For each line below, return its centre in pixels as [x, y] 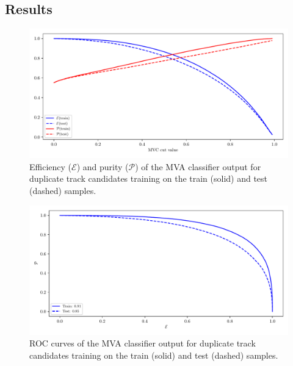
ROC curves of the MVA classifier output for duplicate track [143, 343]
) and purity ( [103, 166]
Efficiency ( [51, 166]
